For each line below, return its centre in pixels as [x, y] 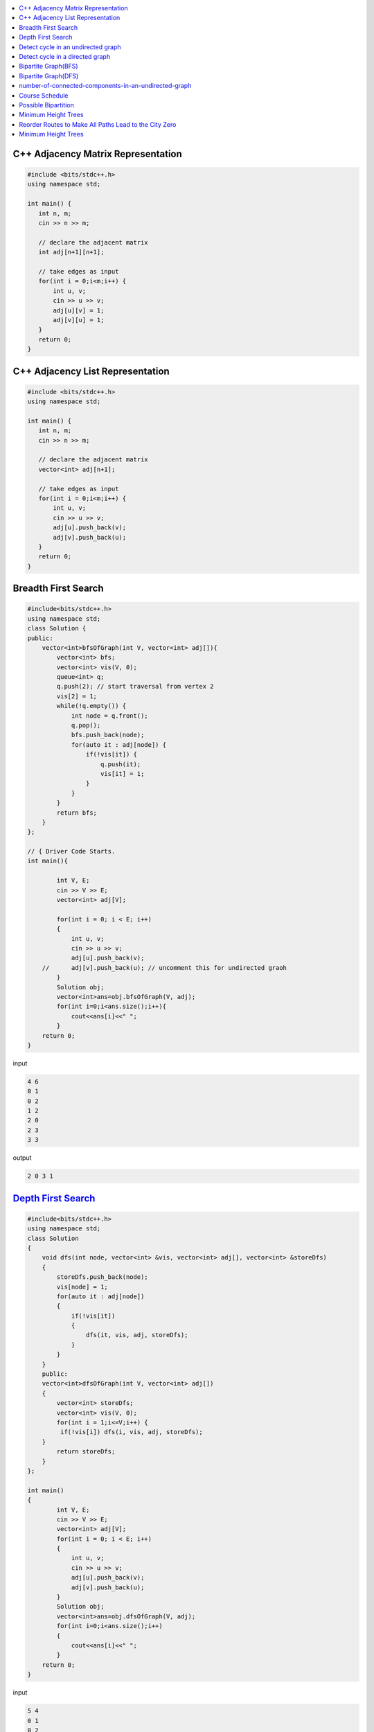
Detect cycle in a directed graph [65, 56]
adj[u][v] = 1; [79, 310]
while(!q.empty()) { [91, 706]
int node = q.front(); [109, 716]
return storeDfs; [86, 1452]
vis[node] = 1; [82, 1287]
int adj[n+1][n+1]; [71, 252]
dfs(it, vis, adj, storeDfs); [137, 1335]
